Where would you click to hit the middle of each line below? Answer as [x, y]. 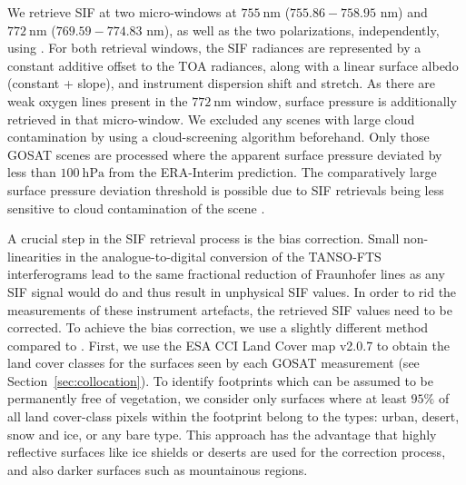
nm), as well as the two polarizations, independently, [293, 30]
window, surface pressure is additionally [346, 100]
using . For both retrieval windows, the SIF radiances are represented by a [214, 48]
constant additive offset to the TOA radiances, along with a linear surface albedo [233, 65]
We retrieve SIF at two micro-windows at [122, 12]
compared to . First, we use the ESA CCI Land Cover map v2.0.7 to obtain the [228, 345]
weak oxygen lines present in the [98, 100]
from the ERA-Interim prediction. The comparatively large [273, 172]
